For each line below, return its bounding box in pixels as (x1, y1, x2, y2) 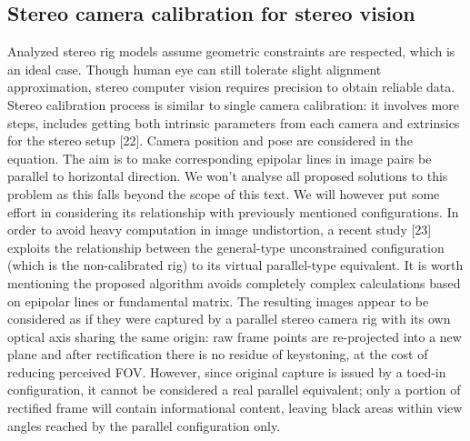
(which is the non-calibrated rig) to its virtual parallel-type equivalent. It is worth (7, 256, 464, 275)
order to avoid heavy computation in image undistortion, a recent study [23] (7, 220, 432, 239)
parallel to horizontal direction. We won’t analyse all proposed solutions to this (7, 166, 448, 185)
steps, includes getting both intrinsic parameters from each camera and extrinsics (7, 113, 460, 132)
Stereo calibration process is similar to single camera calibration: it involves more (7, 95, 459, 114)
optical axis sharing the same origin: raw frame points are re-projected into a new (7, 326, 462, 346)
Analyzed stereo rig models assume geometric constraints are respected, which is (7, 42, 455, 61)
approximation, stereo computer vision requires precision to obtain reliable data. (7, 77, 455, 96)
